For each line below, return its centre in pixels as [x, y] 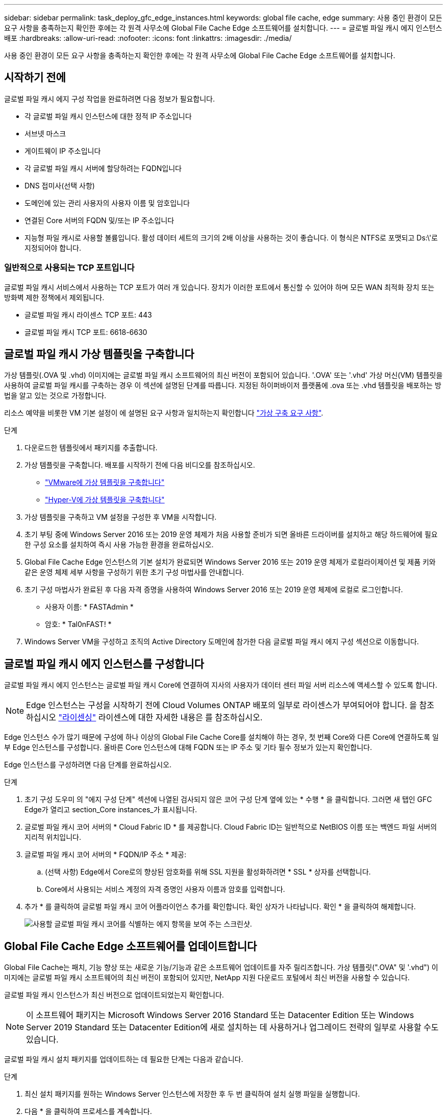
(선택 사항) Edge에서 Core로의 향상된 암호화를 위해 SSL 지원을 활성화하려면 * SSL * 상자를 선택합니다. [208, 872]
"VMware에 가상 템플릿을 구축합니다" [105, 482]
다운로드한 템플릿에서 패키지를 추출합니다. [91, 448]
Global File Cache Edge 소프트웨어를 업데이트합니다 [131, 946]
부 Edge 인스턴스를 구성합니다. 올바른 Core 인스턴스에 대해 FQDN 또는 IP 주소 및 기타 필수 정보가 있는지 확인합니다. [188, 747]
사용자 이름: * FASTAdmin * [89, 607]
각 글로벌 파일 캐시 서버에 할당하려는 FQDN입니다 [103, 168]
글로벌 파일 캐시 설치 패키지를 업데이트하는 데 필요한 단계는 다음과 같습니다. [124, 1059]
